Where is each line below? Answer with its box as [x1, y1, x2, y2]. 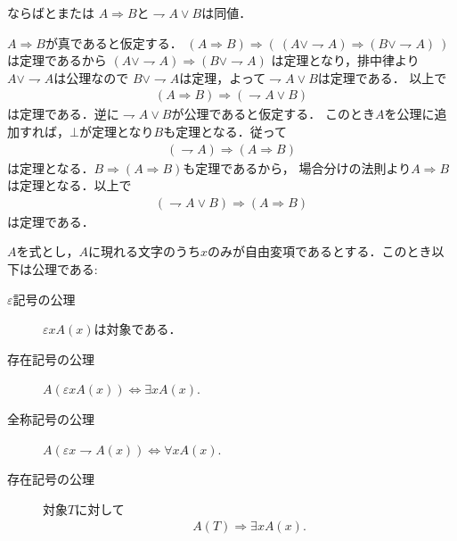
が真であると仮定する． [45, 33, 183, 52]
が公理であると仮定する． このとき [171, 104, 376, 123]
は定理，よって [179, 68, 266, 87]
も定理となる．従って [163, 122, 288, 140]
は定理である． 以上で [317, 68, 447, 87]
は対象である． [94, 320, 182, 338]
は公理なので [53, 68, 129, 87]
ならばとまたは [7, 4, 94, 21]
